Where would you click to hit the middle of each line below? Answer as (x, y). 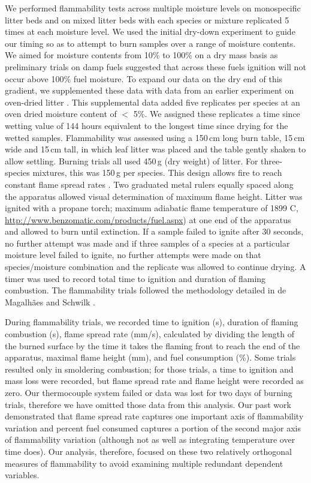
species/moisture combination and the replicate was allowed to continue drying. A (155, 267)
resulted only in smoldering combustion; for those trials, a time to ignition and (149, 369)
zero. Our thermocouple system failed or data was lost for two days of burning (149, 392)
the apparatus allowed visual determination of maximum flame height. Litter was (154, 196)
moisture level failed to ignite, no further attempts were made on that (133, 255)
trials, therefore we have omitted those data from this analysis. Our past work (148, 404)
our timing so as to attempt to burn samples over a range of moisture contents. (150, 43)
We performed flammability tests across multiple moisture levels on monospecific (153, 8)
